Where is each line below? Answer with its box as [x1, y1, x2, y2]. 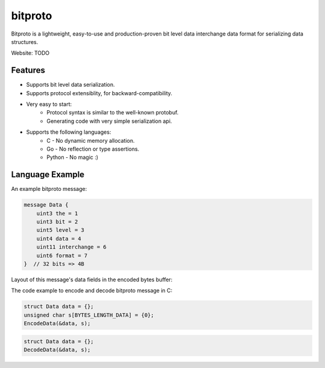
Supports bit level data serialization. [26, 81, 116, 89]
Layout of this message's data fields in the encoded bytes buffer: [11, 276, 173, 283]
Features [11, 65, 45, 75]
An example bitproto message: [11, 186, 87, 193]
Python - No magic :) [46, 154, 99, 161]
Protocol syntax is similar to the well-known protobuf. [46, 109, 179, 116]
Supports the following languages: [26, 128, 111, 136]
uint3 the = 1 [36, 210, 78, 217]
